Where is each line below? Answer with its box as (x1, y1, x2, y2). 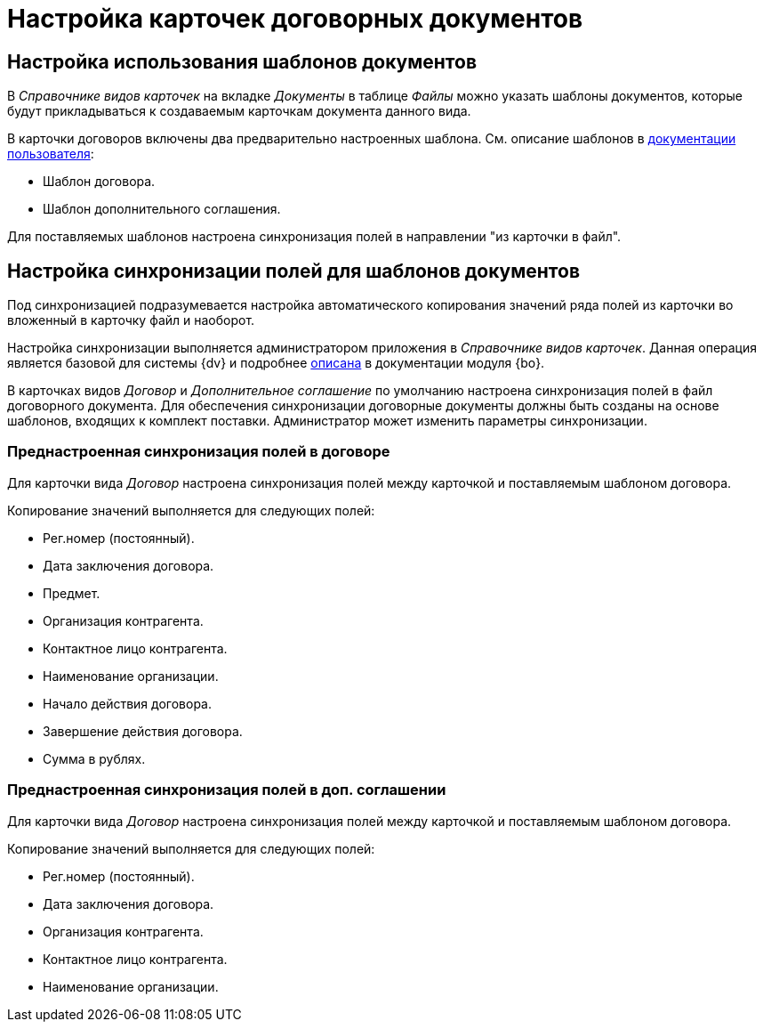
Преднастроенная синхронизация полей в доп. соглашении (7, 781, 446, 799)
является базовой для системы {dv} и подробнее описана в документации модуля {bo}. (7, 355, 545, 371)
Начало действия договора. (43, 695, 212, 711)
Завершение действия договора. (43, 723, 243, 739)
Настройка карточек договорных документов (7, 4, 583, 34)
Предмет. (43, 585, 100, 601)
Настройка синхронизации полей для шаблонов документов (7, 259, 581, 282)
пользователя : (7, 146, 94, 162)
